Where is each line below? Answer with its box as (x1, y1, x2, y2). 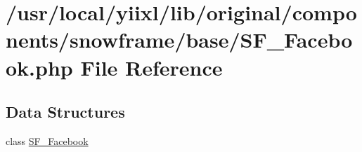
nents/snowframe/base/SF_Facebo (6, 25, 353, 54)
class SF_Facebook (6, 133, 89, 148)
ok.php (6, 53, 73, 81)
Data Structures (6, 101, 125, 123)
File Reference (80, 53, 223, 81)
